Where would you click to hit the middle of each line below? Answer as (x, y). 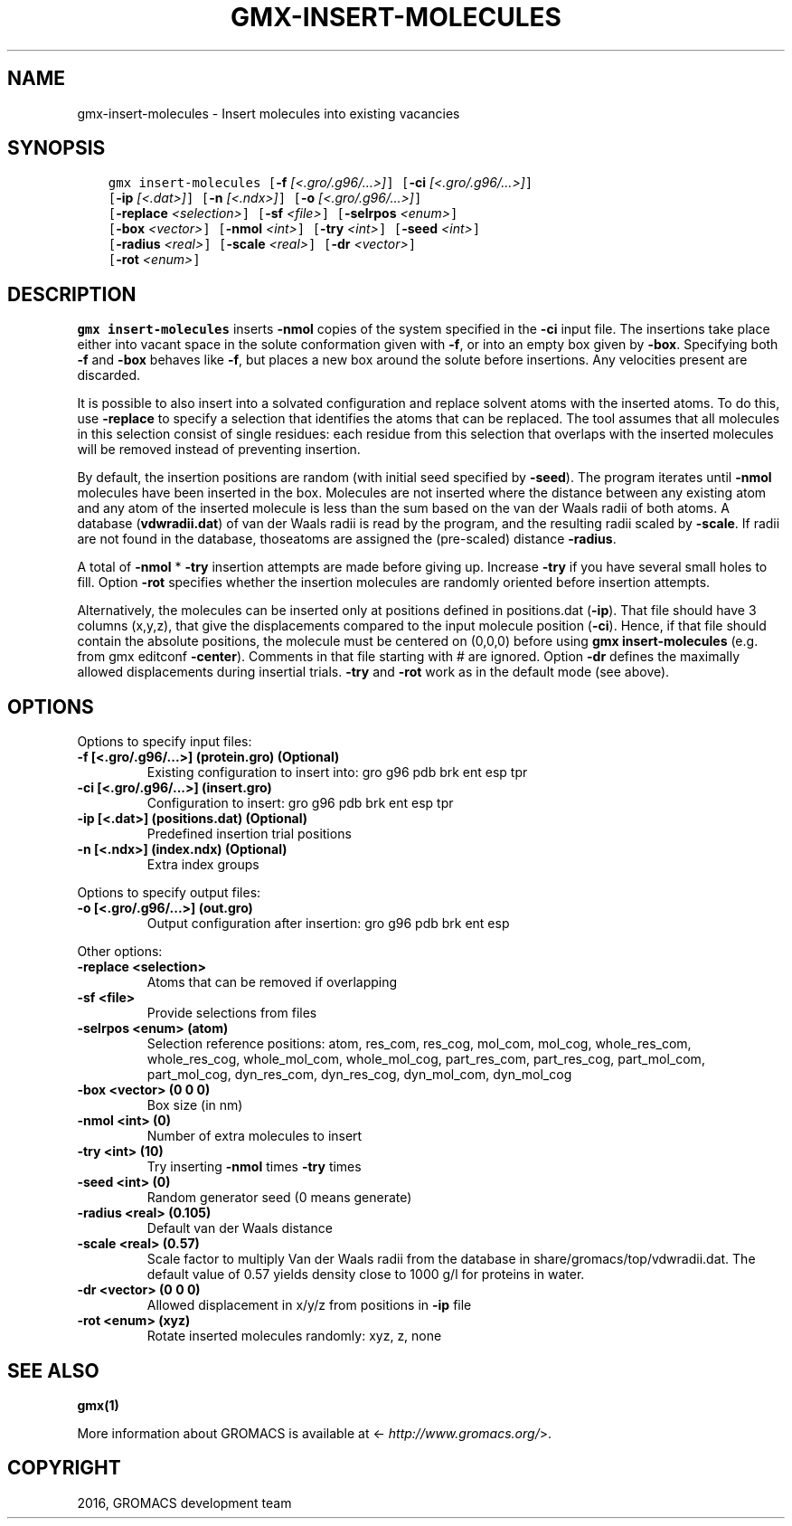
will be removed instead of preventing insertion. (219, 450)
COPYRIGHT (64, 1468)
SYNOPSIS (57, 148)
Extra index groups (203, 865)
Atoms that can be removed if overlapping (272, 982)
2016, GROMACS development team (184, 1502)
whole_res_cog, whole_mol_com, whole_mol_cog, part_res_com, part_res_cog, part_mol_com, (426, 1059)
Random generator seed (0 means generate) (279, 1198)
